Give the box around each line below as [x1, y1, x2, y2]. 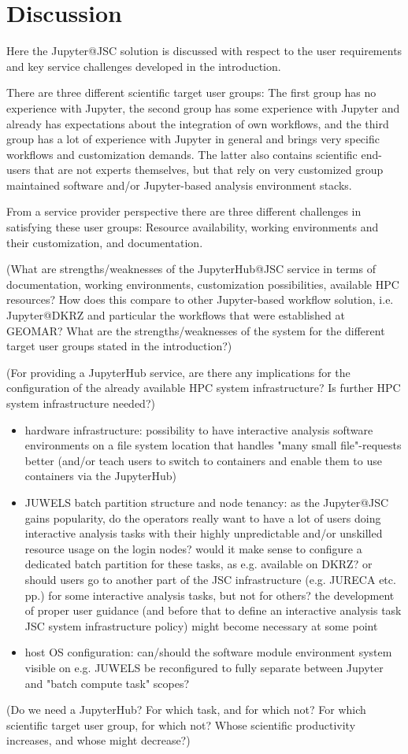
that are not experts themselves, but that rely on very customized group [34, 161, 384, 178]
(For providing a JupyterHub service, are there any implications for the [6, 364, 351, 380]
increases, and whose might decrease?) [6, 732, 191, 748]
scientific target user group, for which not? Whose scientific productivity [6, 716, 356, 733]
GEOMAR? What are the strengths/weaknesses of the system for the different [6, 322, 385, 338]
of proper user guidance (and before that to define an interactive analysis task [24, 602, 402, 619]
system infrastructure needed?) [6, 395, 155, 411]
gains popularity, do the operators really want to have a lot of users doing [24, 509, 381, 526]
